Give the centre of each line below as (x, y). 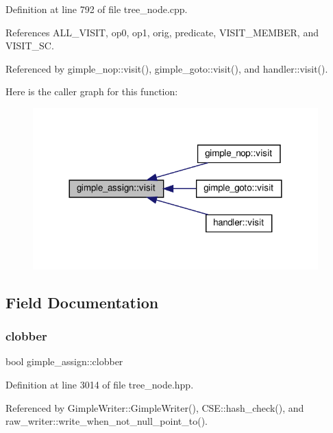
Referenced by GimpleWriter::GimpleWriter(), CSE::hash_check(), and (155, 407)
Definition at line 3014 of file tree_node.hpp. (100, 385)
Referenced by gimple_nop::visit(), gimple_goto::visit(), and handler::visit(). (167, 68)
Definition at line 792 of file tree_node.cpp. (97, 9)
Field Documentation (82, 302)
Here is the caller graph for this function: (92, 91)
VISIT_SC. (30, 46)
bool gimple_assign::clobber (64, 361)
